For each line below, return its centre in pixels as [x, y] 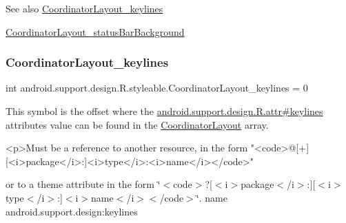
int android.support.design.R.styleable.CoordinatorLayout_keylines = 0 [157, 88]
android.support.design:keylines [72, 211]
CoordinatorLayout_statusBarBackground [95, 31]
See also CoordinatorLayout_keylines [84, 8]
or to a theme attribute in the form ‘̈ [83, 184]
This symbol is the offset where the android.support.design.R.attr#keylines [164, 111]
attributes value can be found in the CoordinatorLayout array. [137, 124]
